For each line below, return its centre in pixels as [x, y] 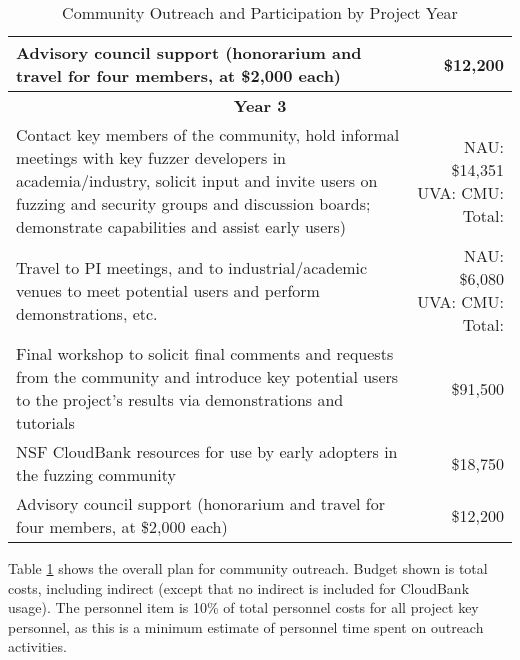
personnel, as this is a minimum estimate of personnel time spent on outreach [246, 626]
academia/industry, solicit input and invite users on [197, 180]
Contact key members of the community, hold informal [208, 134]
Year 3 [260, 105]
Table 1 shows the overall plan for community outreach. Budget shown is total [248, 568]
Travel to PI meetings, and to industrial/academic [192, 267]
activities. [37, 646]
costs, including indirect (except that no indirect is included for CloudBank [239, 587]
